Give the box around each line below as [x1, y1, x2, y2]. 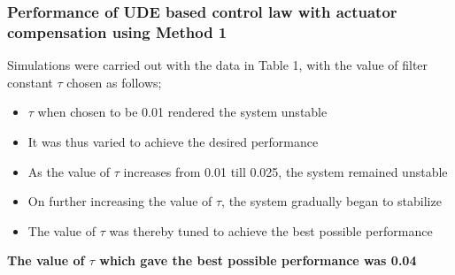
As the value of [27, 162, 111, 180]
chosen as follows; [66, 73, 162, 91]
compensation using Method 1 [7, 20, 227, 42]
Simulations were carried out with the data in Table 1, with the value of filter [7, 56, 428, 74]
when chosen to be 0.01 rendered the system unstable [37, 103, 328, 121]
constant [7, 73, 53, 91]
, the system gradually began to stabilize [221, 192, 442, 210]
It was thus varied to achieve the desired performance [27, 132, 319, 150]
